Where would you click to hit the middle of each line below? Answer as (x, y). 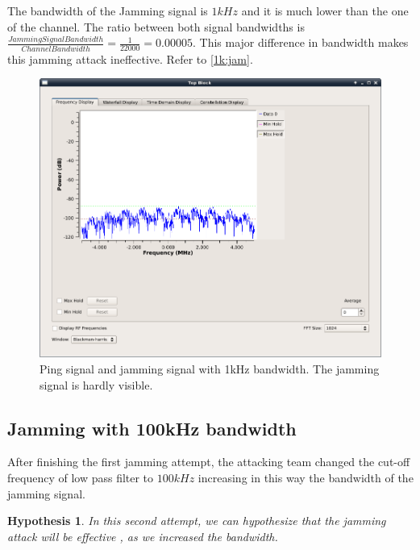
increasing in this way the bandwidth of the (306, 477)
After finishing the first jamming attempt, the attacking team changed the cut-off (209, 462)
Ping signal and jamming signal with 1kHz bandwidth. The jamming (210, 368)
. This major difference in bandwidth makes (300, 42)
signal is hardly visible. (96, 384)
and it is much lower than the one (325, 10)
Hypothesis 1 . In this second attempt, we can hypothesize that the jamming (197, 521)
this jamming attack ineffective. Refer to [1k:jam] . (130, 58)
